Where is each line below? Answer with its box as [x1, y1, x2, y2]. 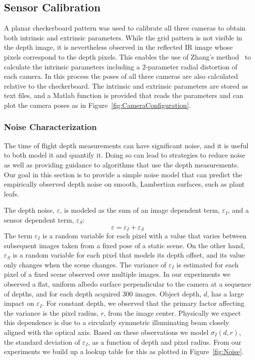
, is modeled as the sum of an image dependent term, [59, 205, 220, 215]
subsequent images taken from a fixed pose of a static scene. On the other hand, [4, 240, 245, 250]
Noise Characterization [4, 121, 97, 133]
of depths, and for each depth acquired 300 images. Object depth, [4, 288, 201, 298]
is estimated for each [176, 259, 239, 269]
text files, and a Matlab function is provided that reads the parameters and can [4, 90, 243, 100]
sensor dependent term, [4, 214, 74, 225]
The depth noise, [4, 205, 55, 215]
